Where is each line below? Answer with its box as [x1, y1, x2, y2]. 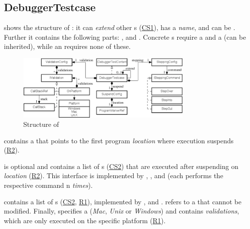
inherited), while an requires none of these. [4, 41, 131, 51]
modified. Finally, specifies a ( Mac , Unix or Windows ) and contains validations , [4, 206, 239, 216]
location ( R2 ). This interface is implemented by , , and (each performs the [4, 170, 223, 181]
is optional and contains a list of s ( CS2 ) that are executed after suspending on [4, 161, 238, 171]
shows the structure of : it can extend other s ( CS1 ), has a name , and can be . [4, 22, 235, 32]
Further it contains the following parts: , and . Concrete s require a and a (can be [4, 31, 246, 42]
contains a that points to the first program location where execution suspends [4, 135, 234, 145]
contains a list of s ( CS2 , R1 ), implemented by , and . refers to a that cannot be [4, 196, 242, 206]
